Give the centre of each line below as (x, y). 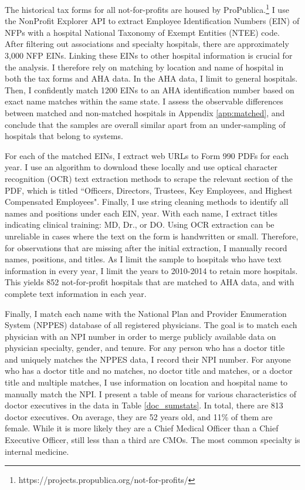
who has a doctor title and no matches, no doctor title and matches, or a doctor (149, 371)
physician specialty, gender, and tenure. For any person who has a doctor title (145, 348)
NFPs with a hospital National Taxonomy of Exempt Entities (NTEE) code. (142, 32)
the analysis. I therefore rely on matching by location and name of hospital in (144, 67)
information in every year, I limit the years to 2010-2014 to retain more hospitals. (151, 270)
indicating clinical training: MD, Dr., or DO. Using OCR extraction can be (140, 224)
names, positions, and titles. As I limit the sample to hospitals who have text (143, 259)
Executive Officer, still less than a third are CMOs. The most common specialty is (152, 440)
